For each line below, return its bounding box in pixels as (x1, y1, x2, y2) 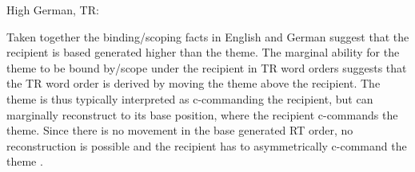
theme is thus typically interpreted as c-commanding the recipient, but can (6, 90, 373, 107)
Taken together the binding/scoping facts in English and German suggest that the (6, 28, 409, 45)
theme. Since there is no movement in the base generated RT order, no (6, 122, 353, 139)
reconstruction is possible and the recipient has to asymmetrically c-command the (6, 137, 407, 154)
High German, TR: (6, 2, 99, 18)
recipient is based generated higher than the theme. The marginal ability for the (6, 44, 400, 61)
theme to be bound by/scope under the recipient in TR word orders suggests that (6, 59, 407, 76)
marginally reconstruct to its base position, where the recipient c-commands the (6, 106, 398, 123)
